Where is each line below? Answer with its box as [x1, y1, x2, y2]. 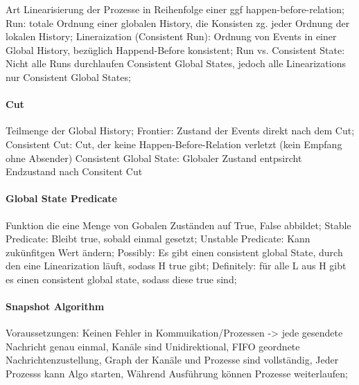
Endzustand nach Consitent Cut [6, 164, 143, 179]
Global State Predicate [6, 191, 117, 206]
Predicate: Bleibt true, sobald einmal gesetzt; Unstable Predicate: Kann [6, 231, 310, 246]
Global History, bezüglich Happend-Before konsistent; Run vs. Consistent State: [6, 42, 345, 57]
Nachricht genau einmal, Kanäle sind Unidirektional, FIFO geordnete [6, 339, 300, 353]
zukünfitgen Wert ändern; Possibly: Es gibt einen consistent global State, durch [6, 244, 343, 259]
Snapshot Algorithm [6, 299, 105, 314]
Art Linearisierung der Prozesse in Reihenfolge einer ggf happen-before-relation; [6, 2, 344, 16]
